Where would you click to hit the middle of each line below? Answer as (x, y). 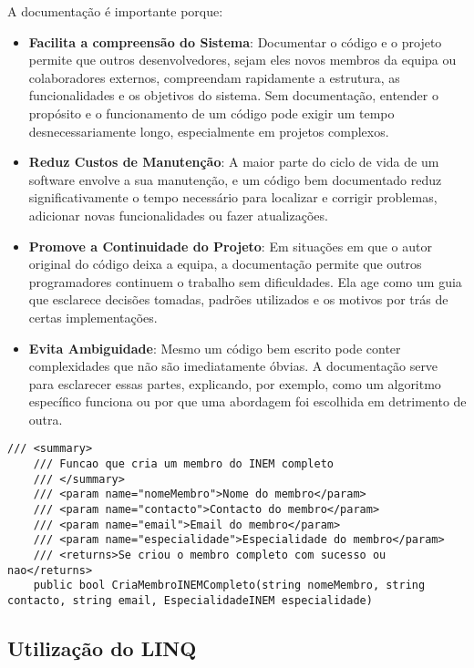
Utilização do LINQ (102, 648)
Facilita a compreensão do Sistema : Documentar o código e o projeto (235, 41)
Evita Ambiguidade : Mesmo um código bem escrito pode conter (215, 348)
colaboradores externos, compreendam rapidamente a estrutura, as (214, 77)
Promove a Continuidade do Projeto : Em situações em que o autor (230, 246)
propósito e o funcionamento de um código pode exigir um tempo (211, 113)
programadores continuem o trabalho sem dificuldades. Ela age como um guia (245, 281)
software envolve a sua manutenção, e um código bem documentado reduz (235, 179)
